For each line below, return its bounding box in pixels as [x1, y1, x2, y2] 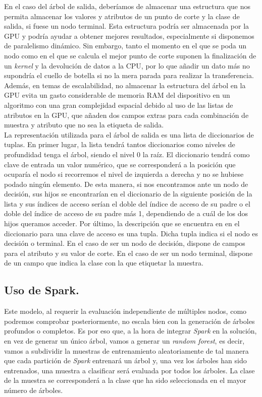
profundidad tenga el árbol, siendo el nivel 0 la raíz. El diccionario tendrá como [4, 149, 250, 159]
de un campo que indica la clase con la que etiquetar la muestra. [4, 257, 203, 268]
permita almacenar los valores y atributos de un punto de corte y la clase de [4, 11, 240, 21]
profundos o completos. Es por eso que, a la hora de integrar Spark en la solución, [4, 325, 257, 336]
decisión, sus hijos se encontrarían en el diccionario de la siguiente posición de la [4, 188, 252, 199]
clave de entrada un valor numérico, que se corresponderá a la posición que [4, 159, 236, 169]
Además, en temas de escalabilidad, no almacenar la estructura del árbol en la [4, 80, 246, 90]
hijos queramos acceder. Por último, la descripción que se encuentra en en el [4, 218, 240, 229]
